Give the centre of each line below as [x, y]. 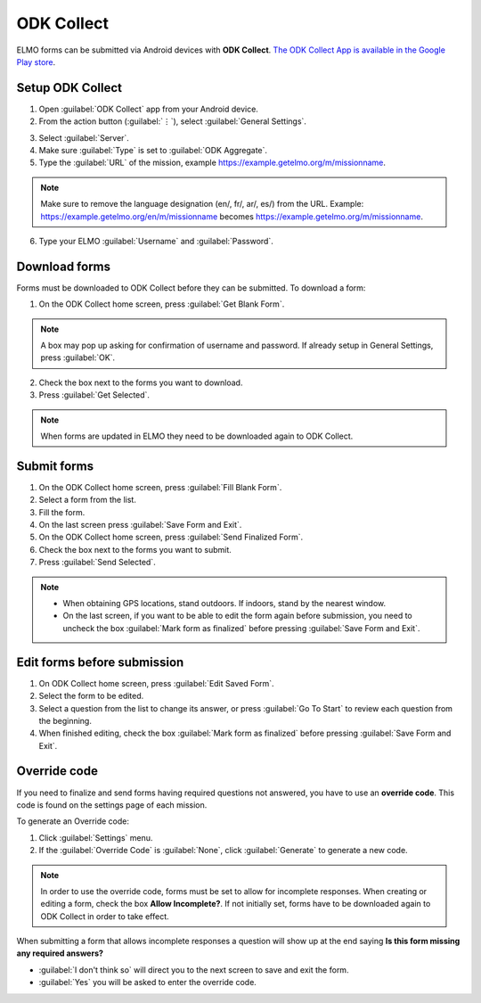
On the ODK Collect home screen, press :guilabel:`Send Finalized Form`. [171, 537]
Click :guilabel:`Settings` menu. [96, 837]
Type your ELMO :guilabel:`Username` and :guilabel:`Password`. [156, 241]
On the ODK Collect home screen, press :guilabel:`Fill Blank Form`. [160, 487]
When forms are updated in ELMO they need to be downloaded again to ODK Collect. [197, 436]
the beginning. [65, 720]
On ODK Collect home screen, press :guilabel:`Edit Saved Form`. [157, 683]
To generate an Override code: [73, 821]
